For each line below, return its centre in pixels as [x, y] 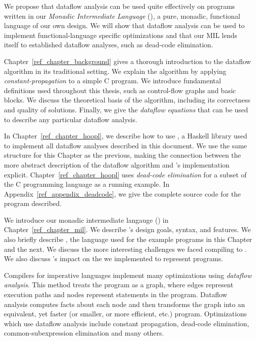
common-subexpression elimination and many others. [84, 333]
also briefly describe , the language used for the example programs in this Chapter [128, 239]
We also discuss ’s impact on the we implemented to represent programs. [114, 258]
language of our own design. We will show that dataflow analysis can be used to [124, 25]
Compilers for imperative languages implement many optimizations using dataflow [128, 275]
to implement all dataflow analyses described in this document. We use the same [126, 145]
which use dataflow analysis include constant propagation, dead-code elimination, [127, 323]
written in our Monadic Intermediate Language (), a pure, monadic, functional [122, 16]
